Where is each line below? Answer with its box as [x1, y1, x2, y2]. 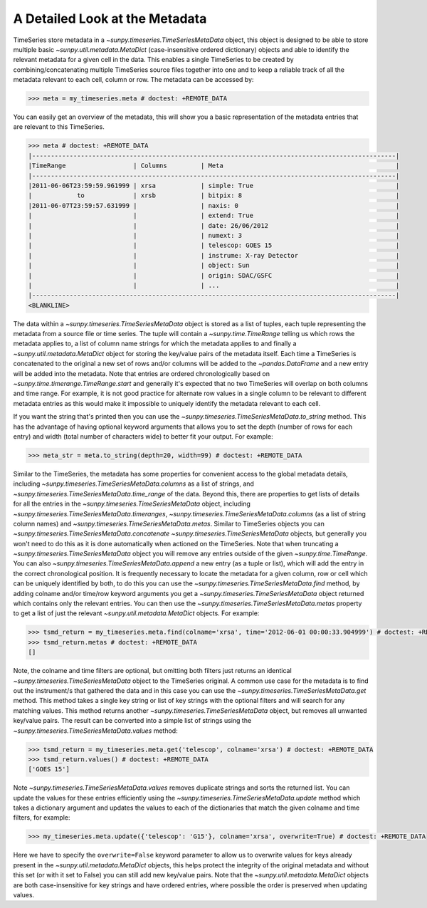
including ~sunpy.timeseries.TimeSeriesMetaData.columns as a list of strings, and [13, 479, 254, 488]
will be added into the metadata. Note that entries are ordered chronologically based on [13, 369, 270, 377]
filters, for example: [13, 813, 70, 822]
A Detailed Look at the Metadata [13, 11, 207, 26]
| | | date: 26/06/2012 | [28, 221, 400, 229]
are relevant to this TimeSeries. [13, 122, 105, 131]
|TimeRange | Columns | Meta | [28, 162, 400, 170]
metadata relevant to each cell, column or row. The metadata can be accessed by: [13, 75, 254, 84]
